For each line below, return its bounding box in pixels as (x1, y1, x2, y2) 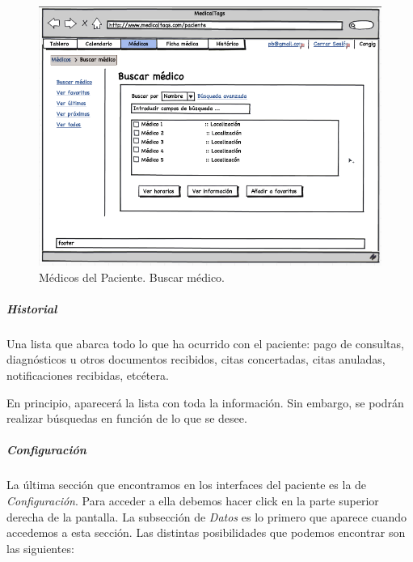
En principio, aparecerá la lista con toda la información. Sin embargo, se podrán (6, 394, 404, 411)
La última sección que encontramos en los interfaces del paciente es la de (6, 476, 367, 493)
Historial (6, 300, 57, 317)
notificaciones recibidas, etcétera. (6, 367, 169, 384)
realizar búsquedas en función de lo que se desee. (6, 410, 247, 427)
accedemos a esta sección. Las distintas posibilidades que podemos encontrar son (6, 524, 406, 541)
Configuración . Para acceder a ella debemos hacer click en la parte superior (6, 492, 379, 509)
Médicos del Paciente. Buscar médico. (39, 268, 225, 285)
